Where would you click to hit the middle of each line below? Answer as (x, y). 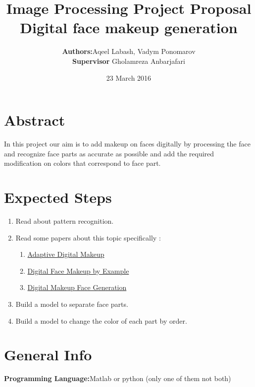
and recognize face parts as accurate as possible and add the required (109, 153)
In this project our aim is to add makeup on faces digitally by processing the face (127, 144)
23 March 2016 (129, 77)
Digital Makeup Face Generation (77, 287)
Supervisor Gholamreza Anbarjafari (129, 61)
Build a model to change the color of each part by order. (101, 320)
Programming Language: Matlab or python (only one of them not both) (118, 378)
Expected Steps (58, 197)
